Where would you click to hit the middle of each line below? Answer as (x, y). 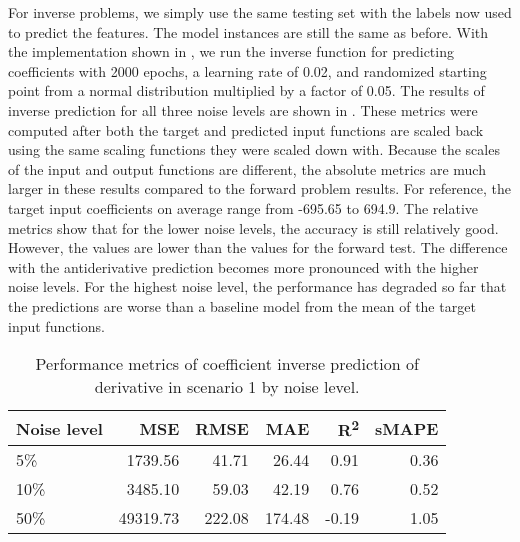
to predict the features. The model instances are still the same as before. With (248, 31)
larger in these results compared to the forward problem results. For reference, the (260, 188)
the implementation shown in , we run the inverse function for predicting (231, 51)
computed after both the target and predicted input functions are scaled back (246, 129)
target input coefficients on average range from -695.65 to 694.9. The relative (243, 207)
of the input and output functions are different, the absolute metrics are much (247, 168)
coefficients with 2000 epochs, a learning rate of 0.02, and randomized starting (247, 70)
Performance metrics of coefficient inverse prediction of (227, 364)
